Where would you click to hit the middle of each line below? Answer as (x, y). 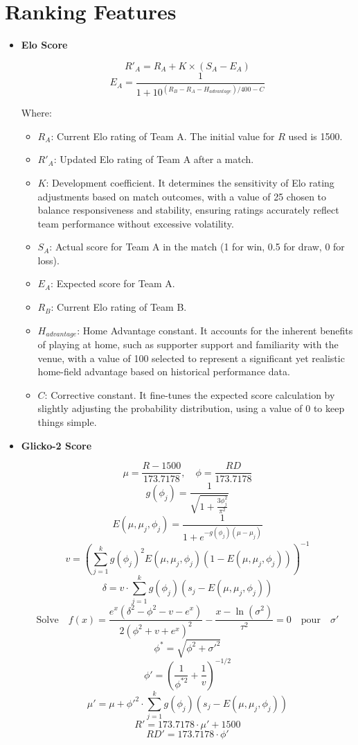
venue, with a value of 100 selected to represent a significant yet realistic (191, 358)
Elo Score (44, 45)
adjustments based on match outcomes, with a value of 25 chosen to (182, 196)
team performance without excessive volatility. (136, 223)
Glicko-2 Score (56, 445)
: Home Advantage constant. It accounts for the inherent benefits (215, 330)
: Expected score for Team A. (113, 283)
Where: (36, 113)
